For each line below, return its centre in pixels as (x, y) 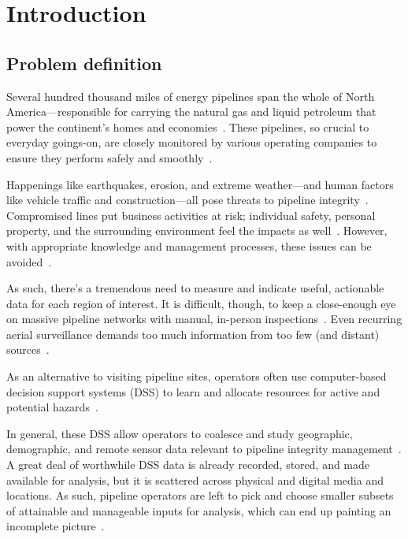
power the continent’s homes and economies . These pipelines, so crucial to (188, 126)
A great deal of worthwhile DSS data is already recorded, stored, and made (188, 465)
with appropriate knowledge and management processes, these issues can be (189, 245)
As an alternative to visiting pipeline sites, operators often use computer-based (197, 376)
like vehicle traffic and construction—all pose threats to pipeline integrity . (187, 200)
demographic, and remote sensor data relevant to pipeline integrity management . (204, 449)
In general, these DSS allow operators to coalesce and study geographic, (180, 433)
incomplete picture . (56, 526)
